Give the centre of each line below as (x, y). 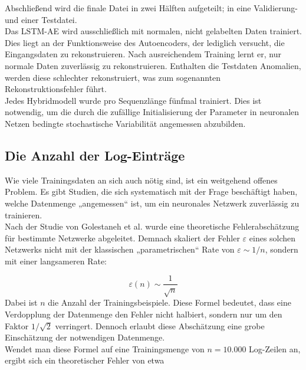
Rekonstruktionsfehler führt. (56, 89)
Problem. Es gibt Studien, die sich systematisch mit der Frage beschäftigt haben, (151, 191)
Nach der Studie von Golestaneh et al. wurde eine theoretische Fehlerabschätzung (152, 226)
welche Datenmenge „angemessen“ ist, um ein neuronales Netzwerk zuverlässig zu (152, 203)
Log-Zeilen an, (275, 348)
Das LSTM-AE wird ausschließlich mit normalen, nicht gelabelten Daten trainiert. (154, 31)
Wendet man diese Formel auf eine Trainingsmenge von (105, 348)
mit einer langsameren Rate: (56, 261)
